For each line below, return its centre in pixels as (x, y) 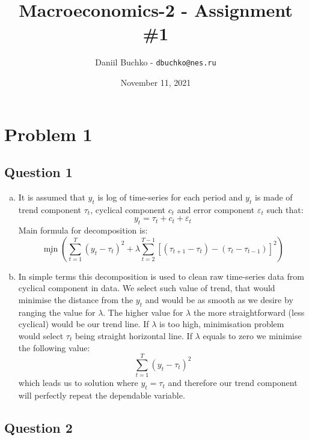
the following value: (54, 347)
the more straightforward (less (249, 312)
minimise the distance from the (76, 299)
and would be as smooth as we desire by (219, 299)
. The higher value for (143, 312)
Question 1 (38, 172)
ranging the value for (57, 312)
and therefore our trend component (233, 383)
